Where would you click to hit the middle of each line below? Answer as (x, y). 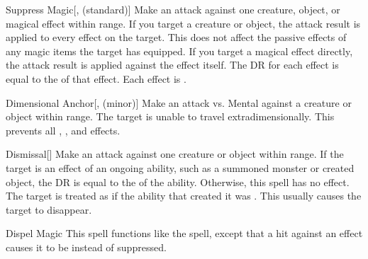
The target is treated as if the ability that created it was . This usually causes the (184, 196)
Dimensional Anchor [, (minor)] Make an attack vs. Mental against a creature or (179, 102)
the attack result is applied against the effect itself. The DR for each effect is (172, 65)
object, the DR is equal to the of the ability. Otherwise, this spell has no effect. (178, 182)
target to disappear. (49, 209)
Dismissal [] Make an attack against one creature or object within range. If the (175, 154)
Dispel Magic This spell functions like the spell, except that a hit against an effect (184, 233)
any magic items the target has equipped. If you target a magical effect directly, (179, 51)
